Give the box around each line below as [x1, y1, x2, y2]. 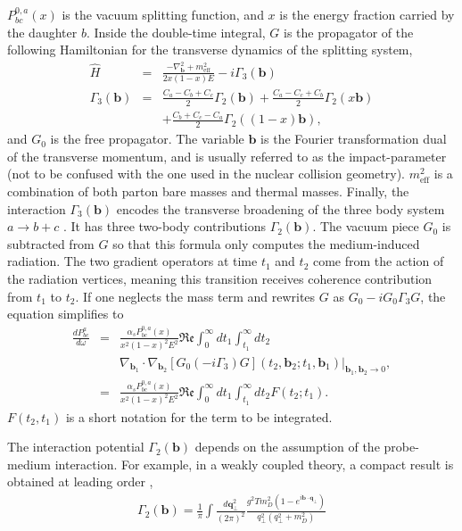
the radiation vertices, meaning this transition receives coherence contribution [7, 269, 433, 287]
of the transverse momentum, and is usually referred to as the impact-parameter [7, 146, 447, 165]
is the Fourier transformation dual [260, 129, 447, 148]
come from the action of [312, 252, 444, 270]
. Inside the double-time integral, [86, 22, 266, 41]
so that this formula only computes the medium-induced [112, 234, 420, 253]
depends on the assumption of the [194, 437, 380, 456]
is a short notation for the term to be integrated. [65, 407, 333, 426]
